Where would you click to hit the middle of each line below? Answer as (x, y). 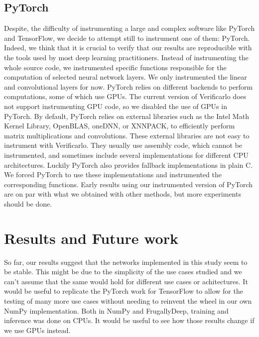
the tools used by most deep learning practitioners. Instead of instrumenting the (126, 57)
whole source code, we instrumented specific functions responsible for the (115, 67)
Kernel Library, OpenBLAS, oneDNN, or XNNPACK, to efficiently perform (120, 126)
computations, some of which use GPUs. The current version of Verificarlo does (125, 96)
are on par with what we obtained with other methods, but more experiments (123, 194)
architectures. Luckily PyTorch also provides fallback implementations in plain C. (129, 165)
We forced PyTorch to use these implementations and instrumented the (113, 174)
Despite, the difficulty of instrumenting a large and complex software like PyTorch (129, 28)
